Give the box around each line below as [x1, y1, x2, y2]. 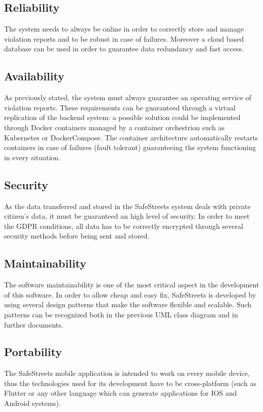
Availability [4, 68, 64, 84]
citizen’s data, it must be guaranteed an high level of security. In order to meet [4, 211, 250, 221]
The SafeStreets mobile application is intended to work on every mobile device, [4, 368, 250, 378]
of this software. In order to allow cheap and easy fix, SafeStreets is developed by [4, 289, 256, 300]
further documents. [4, 319, 63, 330]
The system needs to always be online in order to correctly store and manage [4, 23, 244, 34]
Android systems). [4, 398, 61, 408]
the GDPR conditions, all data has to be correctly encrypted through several [4, 220, 243, 231]
